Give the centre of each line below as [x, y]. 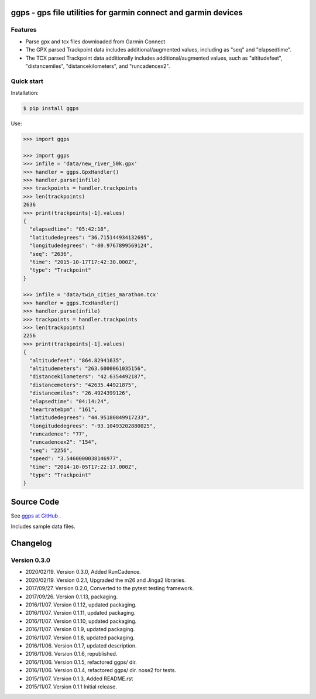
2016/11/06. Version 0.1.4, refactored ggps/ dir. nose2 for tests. [101, 670]
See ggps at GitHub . [36, 516]
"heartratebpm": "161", [63, 409]
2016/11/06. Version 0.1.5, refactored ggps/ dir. [81, 662]
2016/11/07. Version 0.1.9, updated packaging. [80, 629]
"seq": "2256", [51, 450]
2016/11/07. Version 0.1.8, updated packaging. [80, 638]
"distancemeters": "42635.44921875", [83, 385]
